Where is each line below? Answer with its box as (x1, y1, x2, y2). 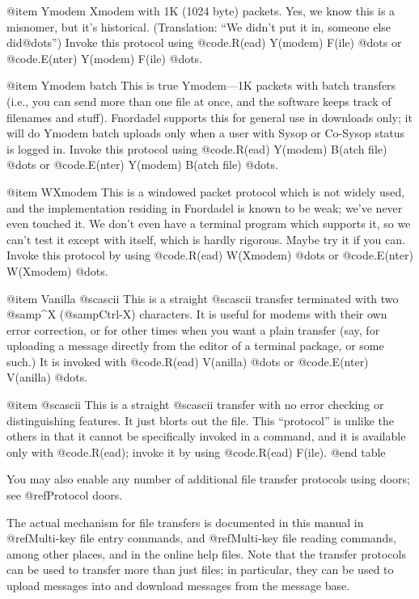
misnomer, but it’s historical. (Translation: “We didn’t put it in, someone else (6, 18, 391, 35)
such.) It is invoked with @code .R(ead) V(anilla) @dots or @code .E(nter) (6, 352, 369, 369)
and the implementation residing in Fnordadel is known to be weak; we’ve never (6, 199, 403, 216)
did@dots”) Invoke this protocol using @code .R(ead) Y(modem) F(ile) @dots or (6, 34, 402, 51)
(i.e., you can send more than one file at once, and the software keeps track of (6, 92, 391, 109)
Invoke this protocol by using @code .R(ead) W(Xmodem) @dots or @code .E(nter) (6, 247, 413, 264)
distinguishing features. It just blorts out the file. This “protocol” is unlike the (6, 411, 395, 428)
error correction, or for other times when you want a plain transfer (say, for (6, 321, 380, 338)
